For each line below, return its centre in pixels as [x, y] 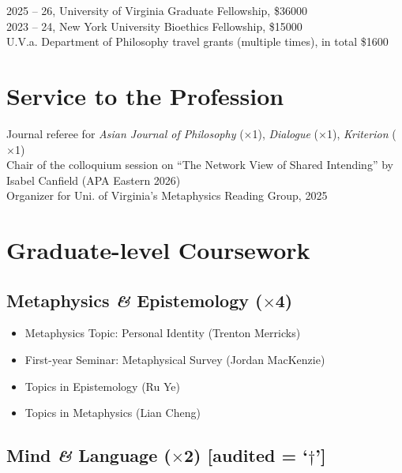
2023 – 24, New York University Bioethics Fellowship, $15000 [154, 26]
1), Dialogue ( [286, 133]
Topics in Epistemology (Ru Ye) [102, 386]
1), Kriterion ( [361, 133]
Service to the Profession [145, 95]
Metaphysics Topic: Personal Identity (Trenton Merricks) [163, 333]
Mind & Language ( [89, 455]
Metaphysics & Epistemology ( [135, 300]
